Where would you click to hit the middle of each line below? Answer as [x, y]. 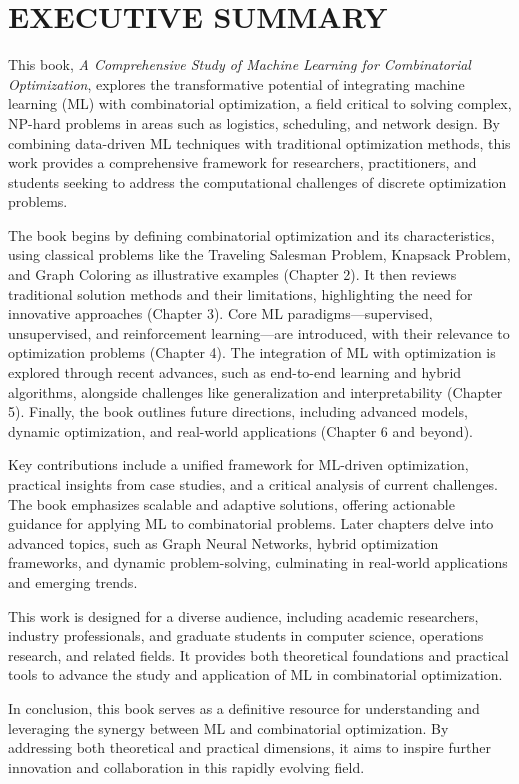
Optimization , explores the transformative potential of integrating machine [236, 83]
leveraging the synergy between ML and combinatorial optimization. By [228, 727]
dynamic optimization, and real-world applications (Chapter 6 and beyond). [240, 430]
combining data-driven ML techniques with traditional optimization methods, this [259, 142]
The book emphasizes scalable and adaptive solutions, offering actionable [231, 503]
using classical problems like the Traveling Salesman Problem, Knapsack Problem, [259, 254]
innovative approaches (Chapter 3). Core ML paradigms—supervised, [220, 313]
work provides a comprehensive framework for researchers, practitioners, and [242, 162]
